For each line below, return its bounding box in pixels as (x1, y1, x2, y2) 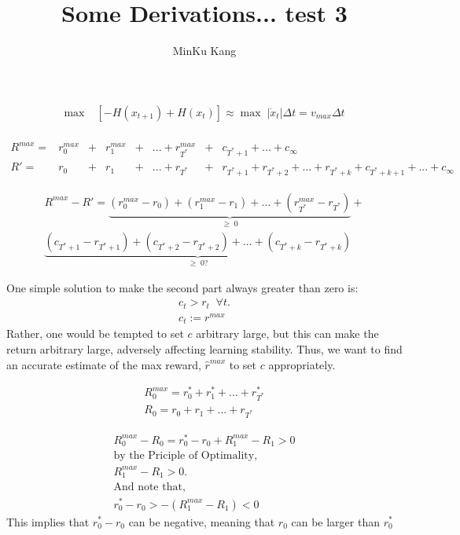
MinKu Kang (172, 42, 237, 59)
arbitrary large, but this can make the (196, 325, 379, 342)
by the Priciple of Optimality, (113, 450, 258, 462)
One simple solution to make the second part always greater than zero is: (6, 279, 359, 295)
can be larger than (291, 513, 380, 530)
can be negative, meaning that (128, 513, 275, 530)
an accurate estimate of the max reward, (6, 356, 201, 372)
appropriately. (268, 356, 336, 372)
